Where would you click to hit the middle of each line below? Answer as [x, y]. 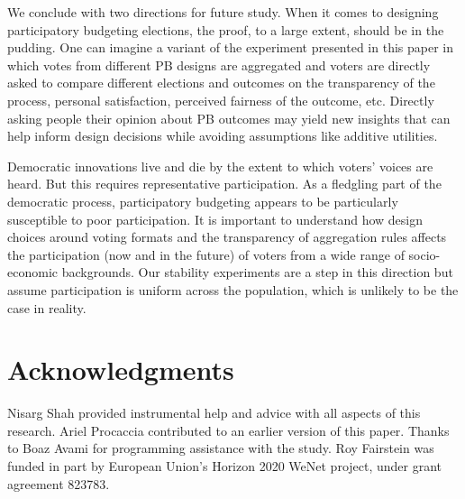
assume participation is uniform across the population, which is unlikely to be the [233, 289]
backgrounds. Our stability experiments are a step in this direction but [257, 272]
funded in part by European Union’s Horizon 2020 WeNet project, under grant [225, 466]
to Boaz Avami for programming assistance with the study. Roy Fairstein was [221, 448]
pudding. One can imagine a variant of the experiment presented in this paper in [231, 47]
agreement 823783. [59, 483]
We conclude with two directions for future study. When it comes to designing [223, 12]
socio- [424, 254]
